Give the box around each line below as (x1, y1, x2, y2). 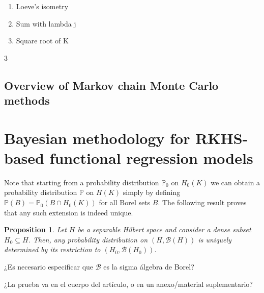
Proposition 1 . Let (4, 224, 67, 235)
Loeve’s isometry (16, 1, 69, 11)
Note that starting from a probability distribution (4, 177, 159, 187)
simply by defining (123, 187, 181, 198)
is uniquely (198, 234, 231, 245)
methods (4, 92, 50, 108)
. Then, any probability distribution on (28, 234, 148, 245)
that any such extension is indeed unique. (4, 207, 133, 217)
